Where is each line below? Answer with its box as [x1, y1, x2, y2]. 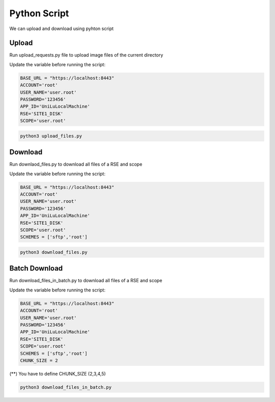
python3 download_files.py [20, 249, 88, 255]
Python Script [9, 8, 69, 19]
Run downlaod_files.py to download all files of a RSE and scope [9, 161, 143, 168]
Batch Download [9, 264, 63, 273]
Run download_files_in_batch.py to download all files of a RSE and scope [9, 278, 162, 284]
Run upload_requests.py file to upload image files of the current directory [9, 52, 163, 58]
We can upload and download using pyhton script [9, 25, 114, 32]
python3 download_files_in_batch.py [20, 384, 112, 390]
